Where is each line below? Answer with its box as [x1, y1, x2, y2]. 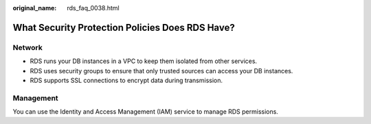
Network [12, 42, 43, 52]
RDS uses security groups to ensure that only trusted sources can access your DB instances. [30, 66, 293, 75]
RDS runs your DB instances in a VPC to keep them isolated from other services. [30, 57, 258, 65]
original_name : [12, 4, 57, 12]
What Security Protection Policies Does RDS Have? [12, 21, 235, 34]
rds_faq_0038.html [67, 4, 120, 12]
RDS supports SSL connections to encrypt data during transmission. [30, 76, 223, 84]
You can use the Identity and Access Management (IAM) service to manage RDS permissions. [12, 108, 278, 116]
